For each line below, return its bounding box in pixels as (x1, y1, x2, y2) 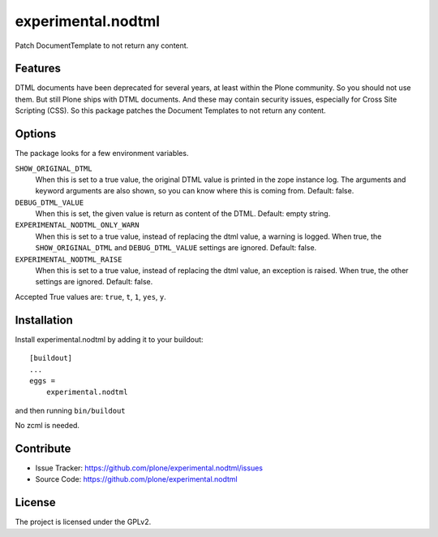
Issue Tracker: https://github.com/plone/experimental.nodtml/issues (35, 463, 264, 473)
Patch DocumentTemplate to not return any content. (15, 41, 189, 50)
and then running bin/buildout (15, 405, 126, 415)
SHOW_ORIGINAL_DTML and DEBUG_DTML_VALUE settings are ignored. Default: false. (35, 243, 317, 253)
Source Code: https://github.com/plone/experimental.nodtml (35, 474, 238, 484)
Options (15, 127, 57, 141)
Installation (15, 313, 73, 327)
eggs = (29, 376, 56, 385)
